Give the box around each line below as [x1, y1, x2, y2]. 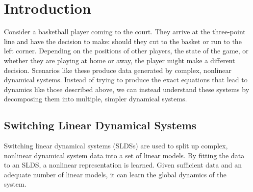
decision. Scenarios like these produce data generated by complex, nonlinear [4, 65, 231, 75]
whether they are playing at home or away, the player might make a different [4, 55, 235, 65]
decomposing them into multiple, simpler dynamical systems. [4, 94, 187, 104]
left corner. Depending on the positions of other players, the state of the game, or [4, 46, 249, 56]
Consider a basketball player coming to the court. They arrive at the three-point [4, 26, 246, 37]
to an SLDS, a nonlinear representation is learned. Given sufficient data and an [4, 160, 242, 170]
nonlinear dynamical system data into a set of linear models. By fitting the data [4, 150, 245, 160]
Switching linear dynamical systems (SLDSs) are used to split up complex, [4, 141, 228, 151]
